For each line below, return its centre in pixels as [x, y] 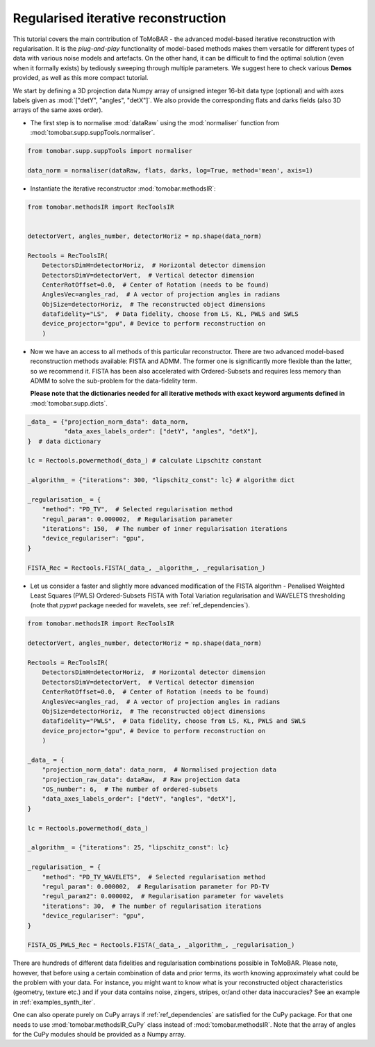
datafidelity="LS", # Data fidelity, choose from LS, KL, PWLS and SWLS [170, 314]
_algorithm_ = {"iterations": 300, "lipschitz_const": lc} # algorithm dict [161, 480]
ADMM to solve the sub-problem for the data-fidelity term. [114, 381]
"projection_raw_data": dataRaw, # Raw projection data [141, 780]
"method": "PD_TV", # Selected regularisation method [137, 509]
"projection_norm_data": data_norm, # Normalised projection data [159, 770]
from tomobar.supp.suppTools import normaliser [110, 151]
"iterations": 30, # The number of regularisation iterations [152, 906]
